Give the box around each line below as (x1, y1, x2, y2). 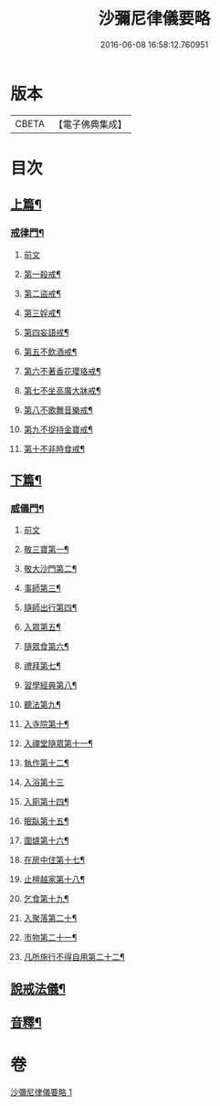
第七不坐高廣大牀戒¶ (23, 384, 101, 395)
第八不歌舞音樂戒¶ (23, 404, 94, 416)
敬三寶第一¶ (23, 544, 69, 555)
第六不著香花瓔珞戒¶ (23, 365, 101, 376)
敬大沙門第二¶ (23, 564, 78, 574)
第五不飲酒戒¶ (23, 346, 78, 357)
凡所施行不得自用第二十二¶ (23, 952, 126, 963)
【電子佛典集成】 (53, 118, 127, 131)
